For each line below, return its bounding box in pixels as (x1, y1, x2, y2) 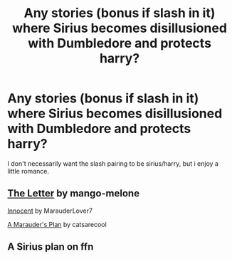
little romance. (7, 166, 50, 175)
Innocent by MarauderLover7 (7, 206, 93, 215)
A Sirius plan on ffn (7, 240, 94, 253)
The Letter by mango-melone (7, 187, 140, 200)
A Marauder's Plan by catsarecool (7, 220, 107, 228)
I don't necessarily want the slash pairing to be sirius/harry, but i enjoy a (7, 159, 219, 168)
